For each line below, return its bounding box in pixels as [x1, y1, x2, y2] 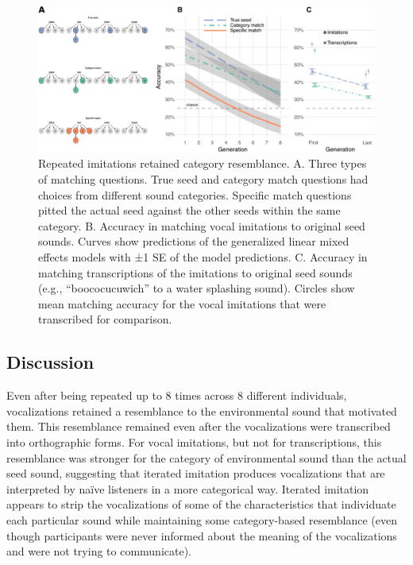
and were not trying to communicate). [6, 543, 192, 559]
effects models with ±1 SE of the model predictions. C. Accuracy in [38, 249, 368, 265]
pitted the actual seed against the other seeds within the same [38, 202, 341, 219]
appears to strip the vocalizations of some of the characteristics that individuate [6, 496, 396, 513]
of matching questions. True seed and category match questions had [38, 171, 369, 188]
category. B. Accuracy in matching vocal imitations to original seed [38, 217, 365, 234]
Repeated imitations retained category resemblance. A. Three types [38, 155, 367, 172]
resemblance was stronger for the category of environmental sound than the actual [6, 449, 407, 466]
